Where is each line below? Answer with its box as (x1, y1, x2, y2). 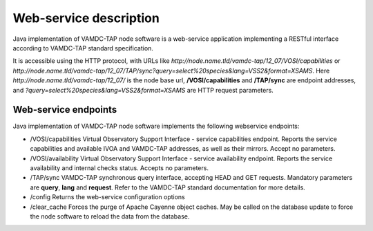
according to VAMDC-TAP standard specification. (12, 44, 153, 52)
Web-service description (12, 10, 160, 26)
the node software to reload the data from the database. (30, 212, 190, 221)
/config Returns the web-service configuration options (30, 193, 186, 201)
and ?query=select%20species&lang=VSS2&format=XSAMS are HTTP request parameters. (12, 86, 274, 94)
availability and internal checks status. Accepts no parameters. (30, 163, 209, 172)
